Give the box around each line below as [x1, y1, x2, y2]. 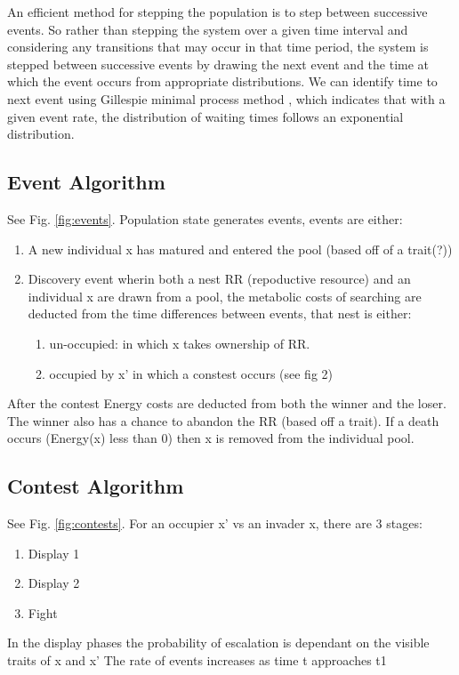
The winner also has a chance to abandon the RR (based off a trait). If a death [7, 411, 439, 430]
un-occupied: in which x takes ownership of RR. [49, 333, 310, 352]
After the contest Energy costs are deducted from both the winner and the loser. [7, 394, 447, 413]
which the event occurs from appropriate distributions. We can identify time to [7, 72, 438, 91]
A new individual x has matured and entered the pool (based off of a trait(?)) [28, 239, 453, 258]
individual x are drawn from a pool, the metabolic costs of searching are [28, 286, 422, 305]
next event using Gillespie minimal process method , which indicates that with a [7, 89, 446, 108]
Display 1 [28, 543, 80, 562]
